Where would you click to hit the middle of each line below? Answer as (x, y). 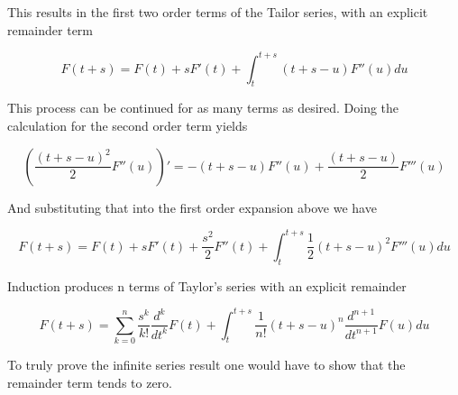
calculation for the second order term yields (128, 126)
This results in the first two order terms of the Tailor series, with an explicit (218, 12)
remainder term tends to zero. (90, 382)
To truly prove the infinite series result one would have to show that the (206, 364)
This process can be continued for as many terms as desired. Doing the (203, 108)
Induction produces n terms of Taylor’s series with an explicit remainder (207, 285)
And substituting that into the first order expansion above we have (192, 207)
